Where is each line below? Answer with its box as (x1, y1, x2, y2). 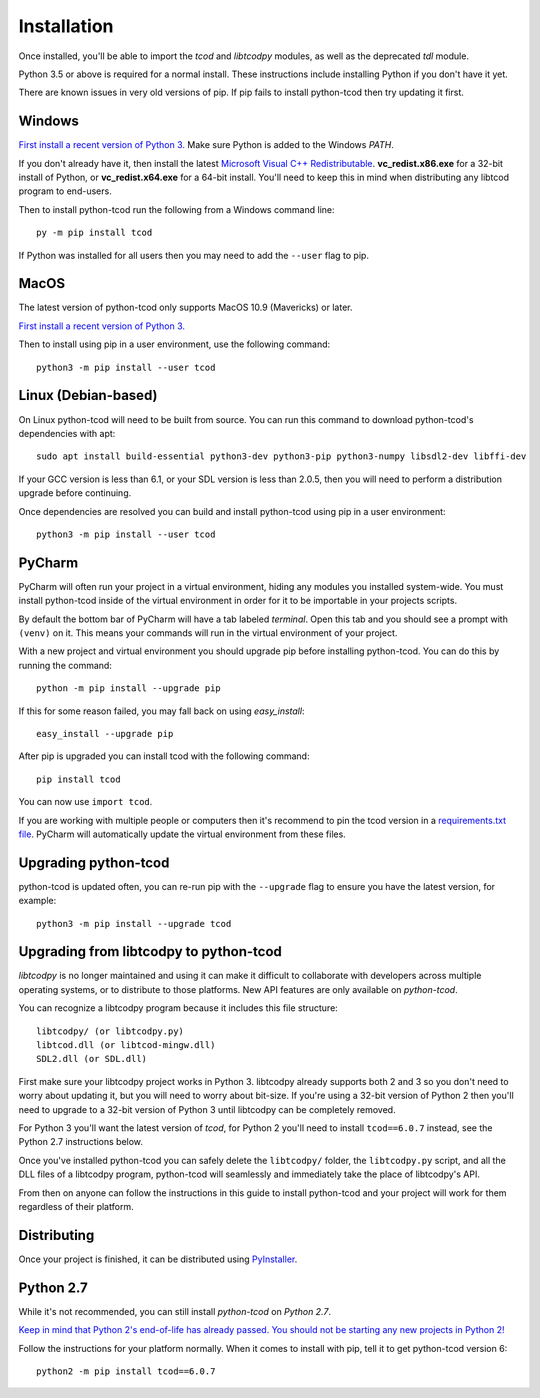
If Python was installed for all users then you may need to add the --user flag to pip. (18, 249, 370, 261)
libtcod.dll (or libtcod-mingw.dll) (36, 1040, 216, 1051)
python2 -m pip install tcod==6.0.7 (36, 1365, 216, 1377)
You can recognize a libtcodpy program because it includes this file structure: (18, 1002, 339, 1014)
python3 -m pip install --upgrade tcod (36, 918, 232, 929)
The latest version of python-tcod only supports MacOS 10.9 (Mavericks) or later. (18, 301, 354, 314)
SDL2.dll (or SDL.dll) (36, 1053, 148, 1065)
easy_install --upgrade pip (36, 728, 174, 739)
